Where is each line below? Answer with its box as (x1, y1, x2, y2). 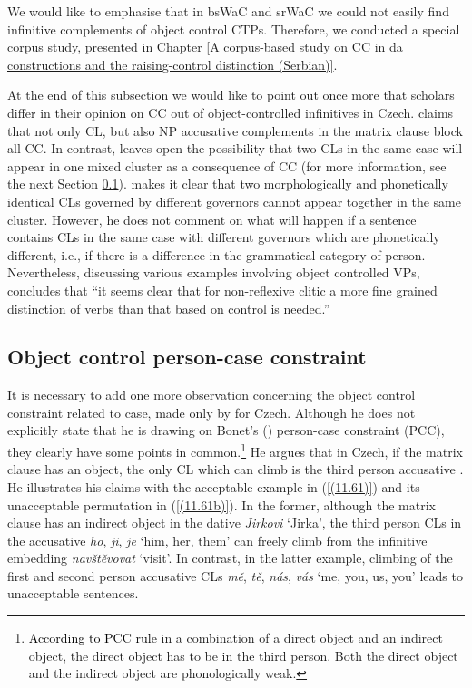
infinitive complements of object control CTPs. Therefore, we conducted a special (7, 19, 460, 38)
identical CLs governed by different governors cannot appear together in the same (7, 191, 461, 210)
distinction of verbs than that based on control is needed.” (7, 298, 330, 317)
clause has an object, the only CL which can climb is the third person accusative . (7, 460, 464, 479)
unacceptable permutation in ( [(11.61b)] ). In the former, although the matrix (7, 495, 436, 514)
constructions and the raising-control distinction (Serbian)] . (7, 54, 338, 73)
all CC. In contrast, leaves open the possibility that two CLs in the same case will (7, 139, 463, 158)
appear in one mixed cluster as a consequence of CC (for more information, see (7, 156, 447, 175)
